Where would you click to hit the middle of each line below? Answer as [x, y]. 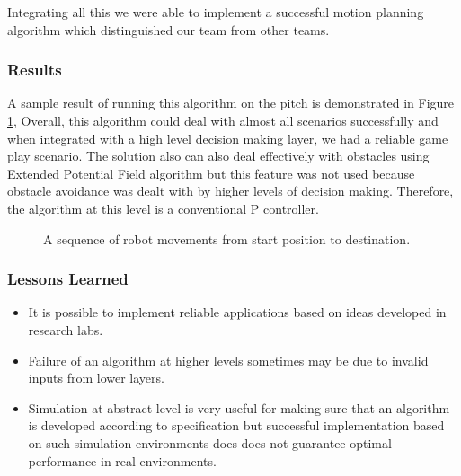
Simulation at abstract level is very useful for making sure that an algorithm [239, 407]
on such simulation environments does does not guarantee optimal [210, 442]
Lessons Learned [68, 279]
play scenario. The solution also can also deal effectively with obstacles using [218, 156]
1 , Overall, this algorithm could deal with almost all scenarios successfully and [223, 120]
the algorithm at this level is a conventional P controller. [163, 208]
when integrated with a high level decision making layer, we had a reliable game [228, 138]
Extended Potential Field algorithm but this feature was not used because [211, 173]
